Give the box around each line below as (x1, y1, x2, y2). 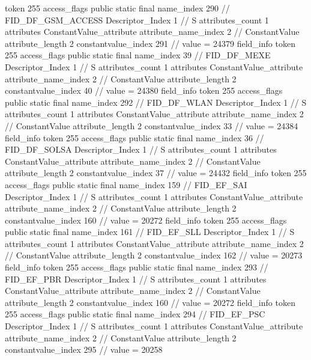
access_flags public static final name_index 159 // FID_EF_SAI (5, 178, 247, 191)
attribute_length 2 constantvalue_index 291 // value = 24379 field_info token (5, 37, 295, 49)
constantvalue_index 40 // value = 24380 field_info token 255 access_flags (5, 84, 283, 97)
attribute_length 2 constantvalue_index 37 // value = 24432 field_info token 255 (5, 166, 307, 179)
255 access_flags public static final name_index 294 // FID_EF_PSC (5, 308, 265, 320)
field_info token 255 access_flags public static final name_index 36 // (5, 131, 264, 144)
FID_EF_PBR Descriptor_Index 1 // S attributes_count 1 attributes (5, 272, 267, 285)
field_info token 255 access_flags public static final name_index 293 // (5, 261, 268, 273)
